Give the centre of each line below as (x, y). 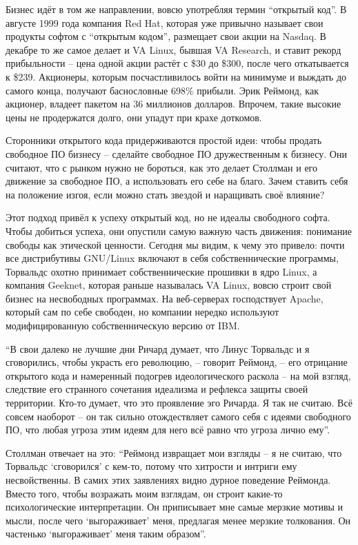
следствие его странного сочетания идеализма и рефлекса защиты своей (157, 389)
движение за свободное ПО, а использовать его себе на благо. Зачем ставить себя (177, 181)
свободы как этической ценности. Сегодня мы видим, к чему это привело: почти (175, 244)
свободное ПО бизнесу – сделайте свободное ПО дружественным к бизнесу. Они (176, 153)
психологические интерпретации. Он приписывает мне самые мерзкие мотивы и (175, 507)
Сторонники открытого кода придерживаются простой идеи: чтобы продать (164, 140)
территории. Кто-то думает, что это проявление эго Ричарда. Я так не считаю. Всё (179, 403)
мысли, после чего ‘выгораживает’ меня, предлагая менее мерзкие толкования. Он (178, 520)
